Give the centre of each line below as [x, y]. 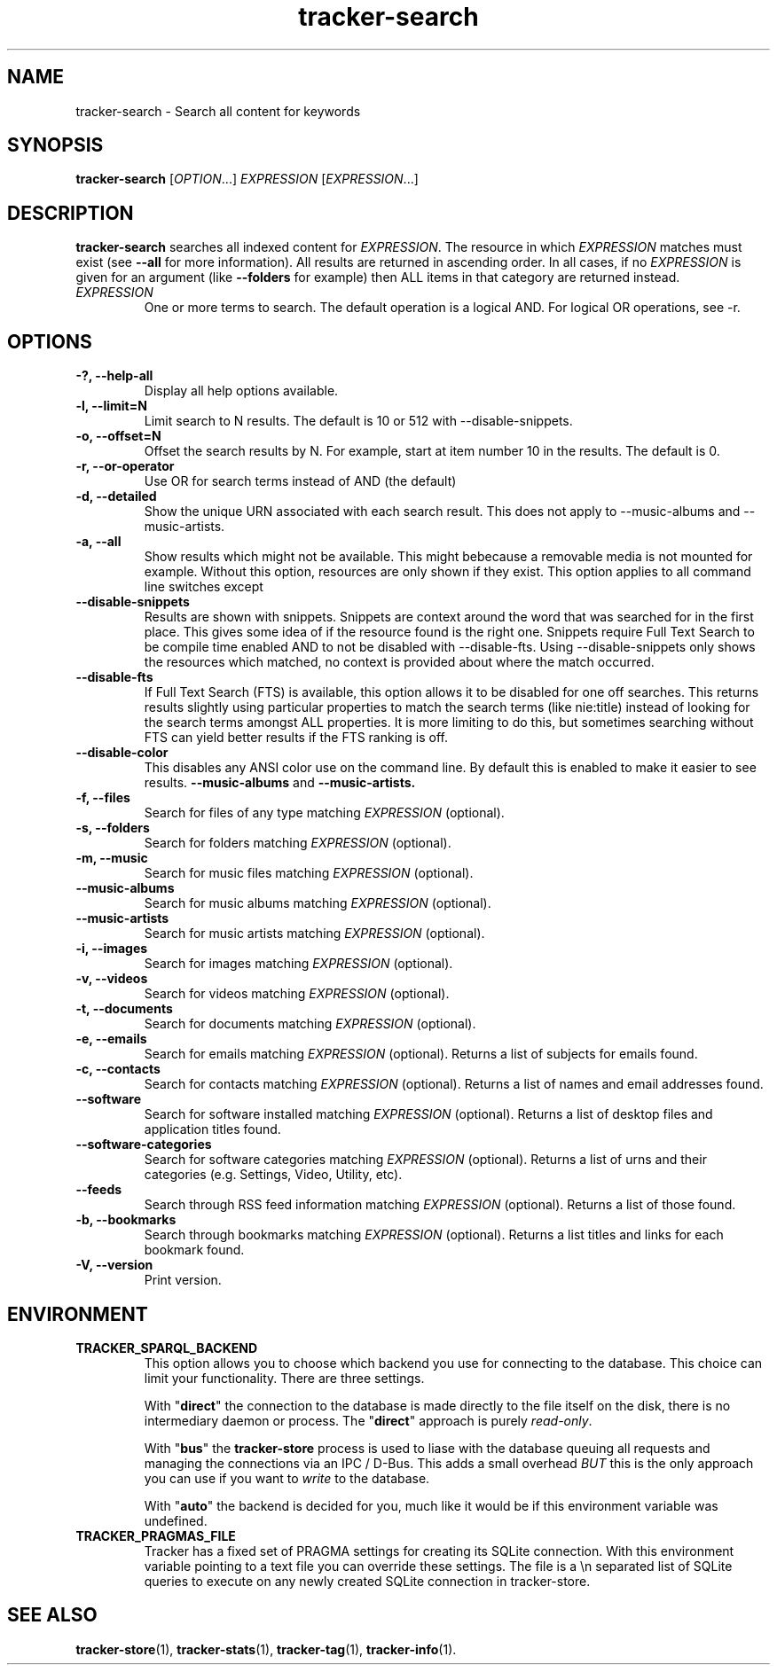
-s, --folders [113, 828]
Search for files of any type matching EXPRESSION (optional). [324, 813]
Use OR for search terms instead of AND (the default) [300, 481]
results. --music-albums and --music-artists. [280, 783]
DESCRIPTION [71, 213]
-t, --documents [124, 1009]
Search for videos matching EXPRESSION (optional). [297, 994]
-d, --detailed [116, 496]
